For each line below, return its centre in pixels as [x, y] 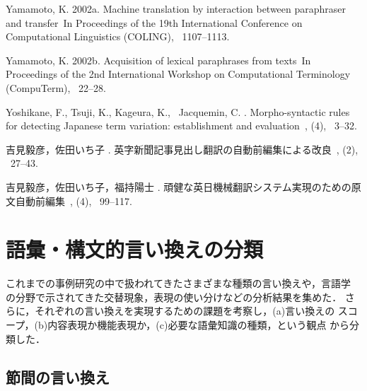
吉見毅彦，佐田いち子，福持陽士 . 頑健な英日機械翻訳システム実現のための [179, 186]
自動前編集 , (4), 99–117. [74, 200]
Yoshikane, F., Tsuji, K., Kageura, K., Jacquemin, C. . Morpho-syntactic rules [178, 111]
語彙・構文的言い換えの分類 [135, 249]
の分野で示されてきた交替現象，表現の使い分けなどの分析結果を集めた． [174, 297]
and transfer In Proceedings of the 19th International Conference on [154, 22]
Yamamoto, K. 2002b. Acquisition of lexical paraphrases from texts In [158, 60]
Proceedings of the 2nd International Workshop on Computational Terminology [178, 74]
